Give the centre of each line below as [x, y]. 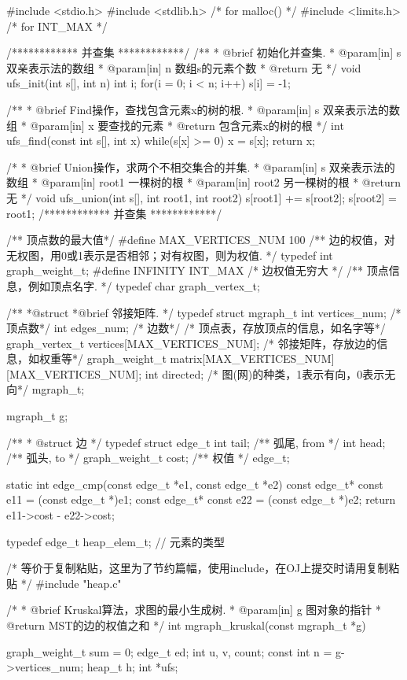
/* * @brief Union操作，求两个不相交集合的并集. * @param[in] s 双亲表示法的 [201, 166]
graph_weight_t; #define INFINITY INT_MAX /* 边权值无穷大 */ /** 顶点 [198, 270]
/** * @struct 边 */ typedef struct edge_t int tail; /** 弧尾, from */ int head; [196, 442]
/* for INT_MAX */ [57, 26]
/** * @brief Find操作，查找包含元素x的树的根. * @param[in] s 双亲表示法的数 [203, 109]
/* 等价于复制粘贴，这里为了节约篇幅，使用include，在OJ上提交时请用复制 [198, 568]
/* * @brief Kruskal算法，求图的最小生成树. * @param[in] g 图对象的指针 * [194, 610]
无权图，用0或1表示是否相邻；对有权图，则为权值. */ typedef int [170, 255]
